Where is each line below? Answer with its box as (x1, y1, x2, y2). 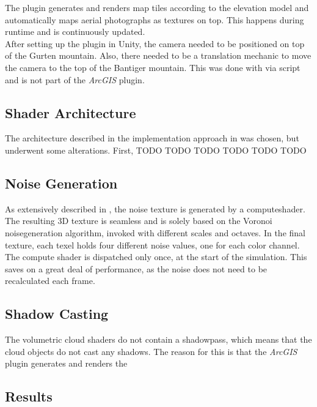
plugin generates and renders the (5, 357, 128, 370)
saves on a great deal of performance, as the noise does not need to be (5, 262, 268, 275)
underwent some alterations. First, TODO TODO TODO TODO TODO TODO (5, 143, 307, 156)
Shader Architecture (5, 103, 136, 122)
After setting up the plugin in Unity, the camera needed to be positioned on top (5, 37, 305, 50)
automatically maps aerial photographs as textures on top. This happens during (5, 13, 304, 26)
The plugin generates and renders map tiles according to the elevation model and (5, 1, 309, 13)
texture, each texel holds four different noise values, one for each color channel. (5, 238, 300, 251)
